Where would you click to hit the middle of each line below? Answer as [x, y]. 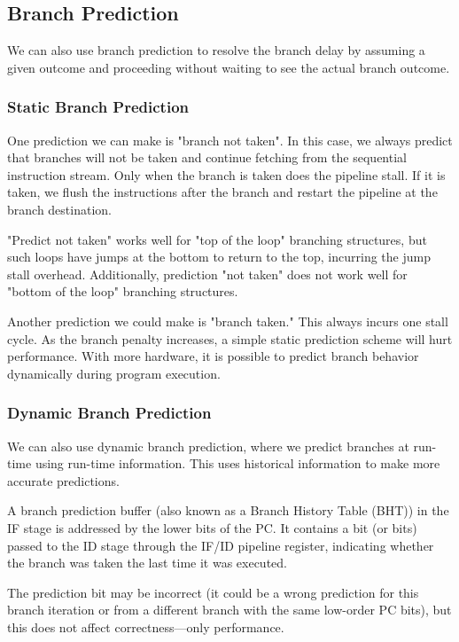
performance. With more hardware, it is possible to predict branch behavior [213, 356]
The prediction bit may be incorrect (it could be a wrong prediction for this [213, 592]
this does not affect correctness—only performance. [146, 626]
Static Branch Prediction [98, 107]
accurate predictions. [63, 480]
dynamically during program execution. [114, 373]
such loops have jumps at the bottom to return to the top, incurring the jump [219, 257]
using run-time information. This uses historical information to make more [237, 463]
